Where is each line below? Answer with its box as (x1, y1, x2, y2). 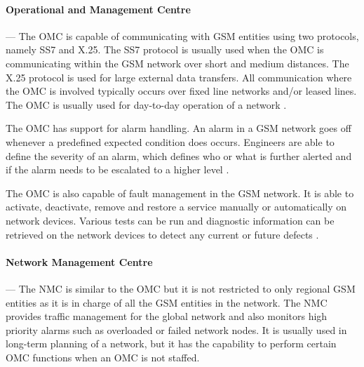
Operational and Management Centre (6, 1, 191, 16)
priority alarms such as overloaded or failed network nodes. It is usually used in (6, 322, 347, 337)
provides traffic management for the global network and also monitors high (6, 309, 328, 323)
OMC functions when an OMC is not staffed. (6, 349, 200, 364)
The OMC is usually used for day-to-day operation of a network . (6, 97, 287, 112)
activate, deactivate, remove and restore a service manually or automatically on (6, 199, 347, 214)
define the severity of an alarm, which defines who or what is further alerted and (6, 148, 352, 163)
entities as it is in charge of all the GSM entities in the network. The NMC (6, 295, 328, 309)
